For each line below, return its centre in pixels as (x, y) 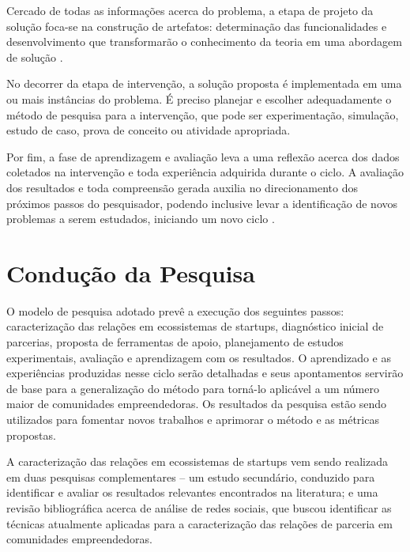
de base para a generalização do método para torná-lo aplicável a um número (193, 388)
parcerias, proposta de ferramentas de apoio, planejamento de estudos (175, 342)
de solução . (35, 57)
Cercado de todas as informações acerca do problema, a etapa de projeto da (190, 10)
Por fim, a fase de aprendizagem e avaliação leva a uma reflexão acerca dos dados (203, 156)
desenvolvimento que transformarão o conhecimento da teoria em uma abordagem (204, 42)
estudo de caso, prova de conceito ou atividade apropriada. (149, 130)
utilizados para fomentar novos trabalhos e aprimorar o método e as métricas (193, 419)
